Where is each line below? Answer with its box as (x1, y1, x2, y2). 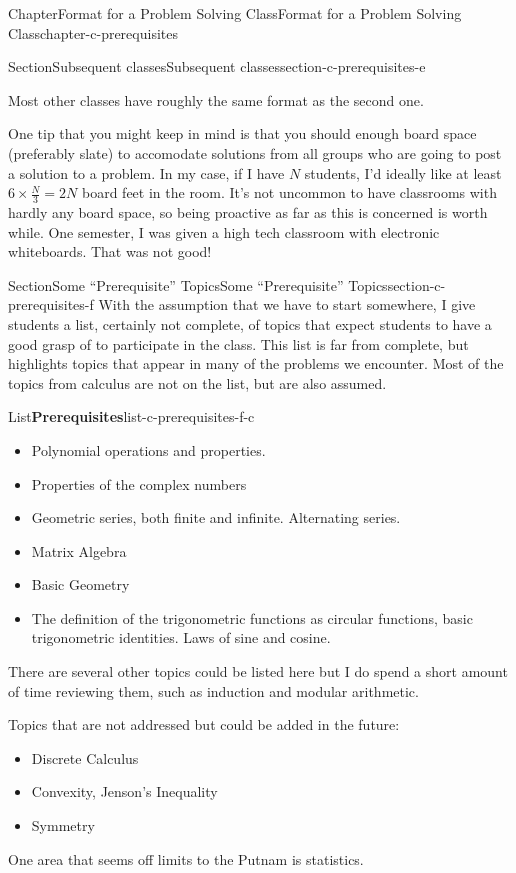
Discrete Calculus (31, 747, 139, 768)
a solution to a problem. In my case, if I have (8, 162, 285, 183)
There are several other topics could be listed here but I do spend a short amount (8, 661, 508, 682)
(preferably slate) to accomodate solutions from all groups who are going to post (8, 142, 502, 163)
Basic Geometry (31, 574, 130, 595)
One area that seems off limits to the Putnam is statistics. (8, 848, 364, 869)
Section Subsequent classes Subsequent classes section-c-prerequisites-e (8, 56, 426, 77)
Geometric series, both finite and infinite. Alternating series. (31, 507, 401, 528)
